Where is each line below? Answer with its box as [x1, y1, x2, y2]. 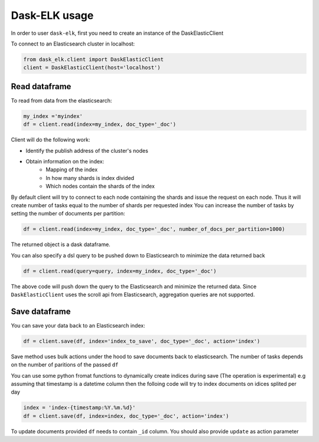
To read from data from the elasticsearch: [11, 97, 112, 104]
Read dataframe [11, 81, 71, 91]
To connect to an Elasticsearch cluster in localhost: [11, 40, 135, 47]
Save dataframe [11, 306, 71, 316]
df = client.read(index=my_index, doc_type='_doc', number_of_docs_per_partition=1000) [23, 226, 285, 233]
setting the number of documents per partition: [11, 210, 125, 217]
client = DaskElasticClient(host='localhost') [23, 64, 161, 71]
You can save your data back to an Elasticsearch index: [11, 322, 145, 329]
